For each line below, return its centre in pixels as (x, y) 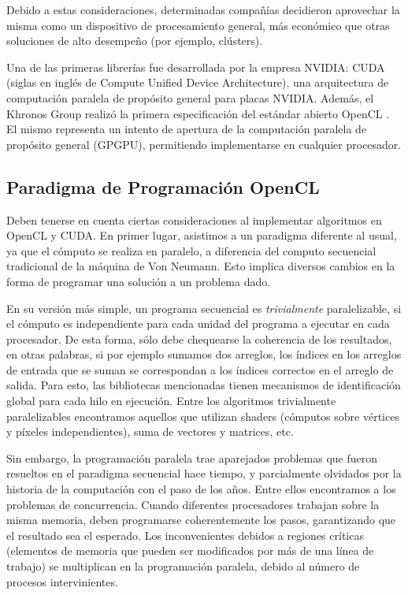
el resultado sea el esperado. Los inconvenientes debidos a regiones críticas (185, 535)
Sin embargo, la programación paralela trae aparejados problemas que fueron (192, 457)
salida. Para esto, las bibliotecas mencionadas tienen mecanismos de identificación (204, 385)
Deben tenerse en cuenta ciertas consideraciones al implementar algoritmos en (194, 219)
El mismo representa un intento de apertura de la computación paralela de (187, 129)
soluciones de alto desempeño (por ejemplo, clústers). (135, 41)
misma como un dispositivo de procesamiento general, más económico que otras (198, 25)
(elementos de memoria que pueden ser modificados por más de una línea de (190, 550)
